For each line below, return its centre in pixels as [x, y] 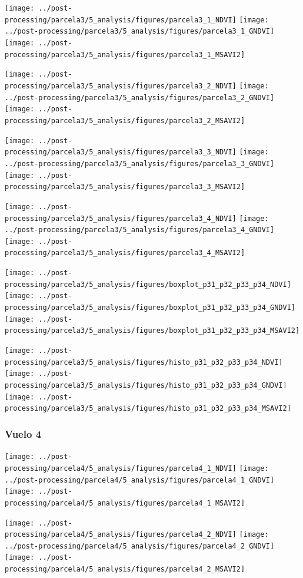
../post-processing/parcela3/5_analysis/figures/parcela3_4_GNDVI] [140, 230]
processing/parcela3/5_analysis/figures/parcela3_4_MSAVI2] [125, 253]
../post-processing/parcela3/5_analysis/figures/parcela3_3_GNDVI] [140, 164]
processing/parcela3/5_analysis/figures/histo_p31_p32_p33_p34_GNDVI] [146, 386]
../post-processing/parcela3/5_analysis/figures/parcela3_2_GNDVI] [140, 98]
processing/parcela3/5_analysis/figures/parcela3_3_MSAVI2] [125, 187]
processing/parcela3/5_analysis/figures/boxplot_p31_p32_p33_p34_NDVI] [148, 284]
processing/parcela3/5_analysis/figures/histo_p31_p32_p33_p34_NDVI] [144, 362]
